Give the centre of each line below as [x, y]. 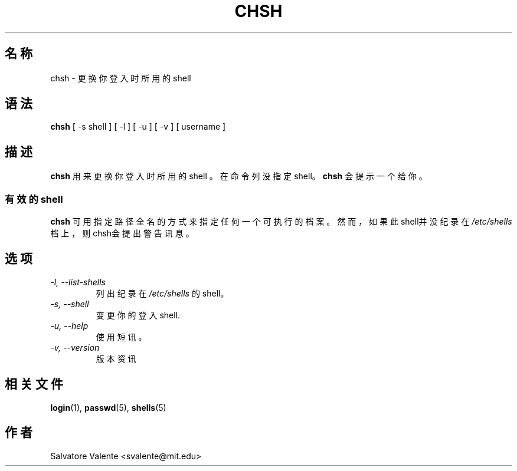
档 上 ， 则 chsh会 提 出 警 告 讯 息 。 [122, 233]
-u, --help [69, 325]
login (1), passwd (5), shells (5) [108, 407]
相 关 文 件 [34, 384]
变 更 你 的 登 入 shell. [138, 315]
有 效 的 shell [34, 199]
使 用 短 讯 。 [121, 337]
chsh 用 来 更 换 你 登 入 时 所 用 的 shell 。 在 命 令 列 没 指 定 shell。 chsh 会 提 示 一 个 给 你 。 [239, 176]
